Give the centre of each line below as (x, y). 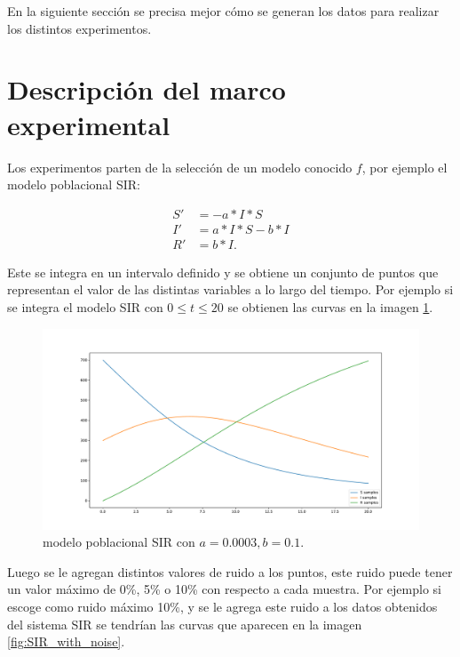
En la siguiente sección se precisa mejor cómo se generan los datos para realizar (223, 11)
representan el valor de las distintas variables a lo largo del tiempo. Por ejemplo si (230, 289)
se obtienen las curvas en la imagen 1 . (330, 306)
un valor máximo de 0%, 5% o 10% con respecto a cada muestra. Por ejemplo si (224, 589)
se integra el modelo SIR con (85, 306)
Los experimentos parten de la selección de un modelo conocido (180, 167)
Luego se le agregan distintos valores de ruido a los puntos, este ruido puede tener (230, 571)
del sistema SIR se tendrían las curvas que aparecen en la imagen (185, 624)
